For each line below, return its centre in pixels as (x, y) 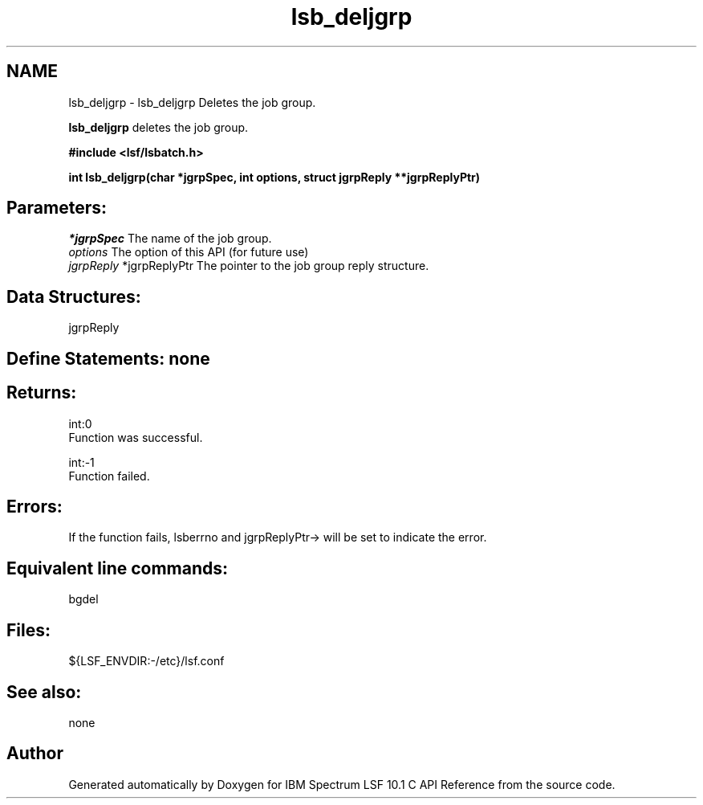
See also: (44, 692)
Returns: (42, 393)
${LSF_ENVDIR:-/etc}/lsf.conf (146, 661)
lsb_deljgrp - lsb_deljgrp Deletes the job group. (192, 102)
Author (35, 754)
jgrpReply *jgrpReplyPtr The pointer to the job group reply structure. (249, 266)
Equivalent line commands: (118, 568)
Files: (28, 630)
